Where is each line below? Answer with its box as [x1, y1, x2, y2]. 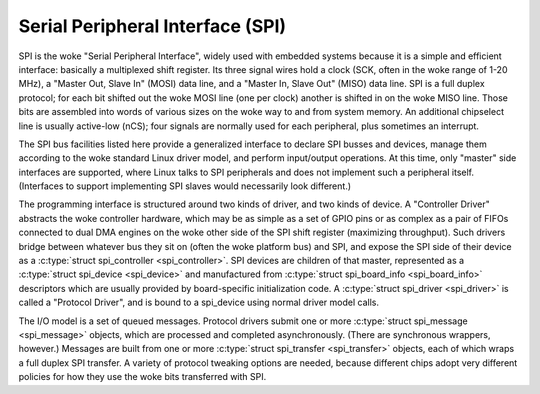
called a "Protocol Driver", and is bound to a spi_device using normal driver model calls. [18, 296, 380, 309]
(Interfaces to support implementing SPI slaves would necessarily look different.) [18, 180, 352, 192]
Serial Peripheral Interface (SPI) [18, 15, 287, 37]
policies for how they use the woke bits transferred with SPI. [18, 371, 267, 383]
